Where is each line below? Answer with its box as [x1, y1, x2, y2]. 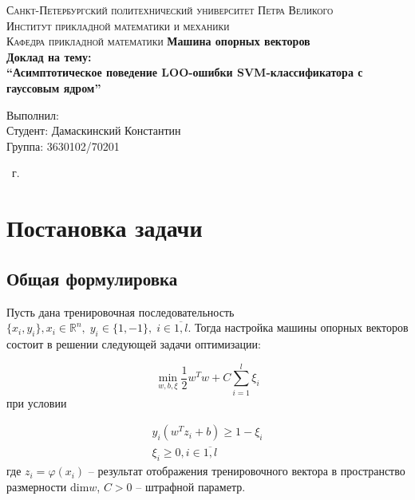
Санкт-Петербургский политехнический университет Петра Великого [6, 2, 334, 18]
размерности [6, 478, 67, 494]
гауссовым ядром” [6, 79, 101, 96]
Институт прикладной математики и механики [6, 17, 230, 33]
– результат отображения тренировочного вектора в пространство [88, 463, 405, 479]
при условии [6, 394, 67, 411]
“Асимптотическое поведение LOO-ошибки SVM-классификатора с [6, 64, 363, 81]
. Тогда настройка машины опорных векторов [188, 319, 409, 336]
